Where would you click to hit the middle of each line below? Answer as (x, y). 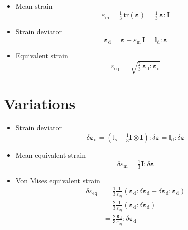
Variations (40, 104)
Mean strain (34, 6)
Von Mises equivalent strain (58, 180)
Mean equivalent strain (51, 155)
